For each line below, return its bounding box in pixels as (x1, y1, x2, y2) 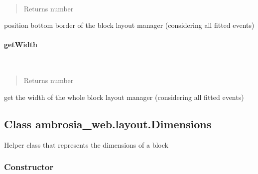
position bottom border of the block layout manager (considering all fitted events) (4, 20, 255, 30)
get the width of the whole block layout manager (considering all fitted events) (4, 91, 244, 102)
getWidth (4, 39, 37, 50)
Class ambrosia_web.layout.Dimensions (4, 116, 212, 131)
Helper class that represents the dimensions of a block (4, 139, 168, 150)
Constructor (4, 161, 54, 173)
